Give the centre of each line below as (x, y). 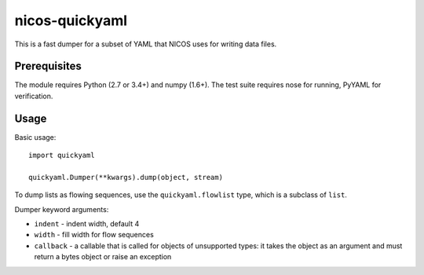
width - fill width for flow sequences (94, 235)
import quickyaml (62, 156)
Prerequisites (48, 66)
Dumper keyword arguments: (62, 209)
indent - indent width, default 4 (87, 224)
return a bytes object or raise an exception (103, 257)
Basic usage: (35, 137)
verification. (34, 96)
